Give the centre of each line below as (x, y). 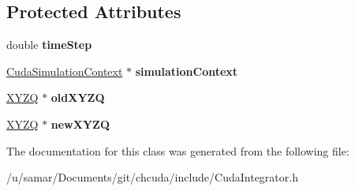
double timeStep (49, 45)
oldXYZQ (78, 97)
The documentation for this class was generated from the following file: (178, 150)
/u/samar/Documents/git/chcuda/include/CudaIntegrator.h (152, 177)
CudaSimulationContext (65, 71)
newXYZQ (80, 124)
